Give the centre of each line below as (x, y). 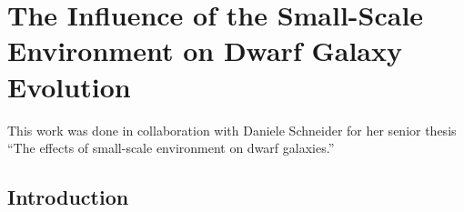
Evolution (69, 86)
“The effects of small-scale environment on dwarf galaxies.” (171, 148)
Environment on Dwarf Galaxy (205, 50)
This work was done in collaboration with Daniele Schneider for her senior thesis (232, 130)
